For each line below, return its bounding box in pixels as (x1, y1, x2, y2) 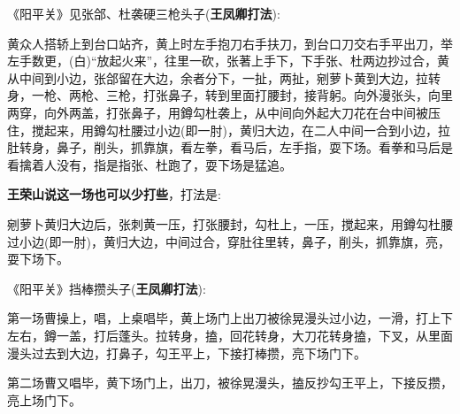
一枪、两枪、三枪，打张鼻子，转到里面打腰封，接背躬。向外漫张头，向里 (31, 86, 453, 104)
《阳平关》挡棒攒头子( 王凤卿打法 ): (7, 279, 206, 297)
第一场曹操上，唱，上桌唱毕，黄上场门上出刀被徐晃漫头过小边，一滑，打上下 (7, 309, 453, 327)
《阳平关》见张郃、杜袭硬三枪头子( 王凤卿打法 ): (7, 4, 280, 22)
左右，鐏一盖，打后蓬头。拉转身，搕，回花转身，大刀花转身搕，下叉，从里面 (7, 326, 453, 344)
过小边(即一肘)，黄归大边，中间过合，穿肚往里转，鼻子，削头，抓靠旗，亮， (7, 232, 450, 250)
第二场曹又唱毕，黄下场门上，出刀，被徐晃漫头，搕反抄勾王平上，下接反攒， (7, 373, 453, 392)
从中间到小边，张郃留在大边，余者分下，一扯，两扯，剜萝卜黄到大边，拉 (7, 68, 428, 87)
